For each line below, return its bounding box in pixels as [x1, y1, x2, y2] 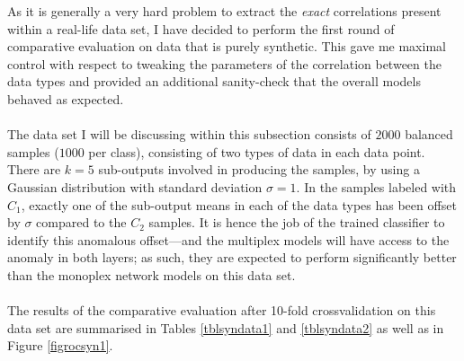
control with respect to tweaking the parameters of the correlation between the [7, 54, 442, 73]
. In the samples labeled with [296, 177, 457, 196]
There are [7, 160, 61, 179]
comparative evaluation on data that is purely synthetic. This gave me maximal [7, 37, 446, 56]
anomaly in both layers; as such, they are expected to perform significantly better [7, 248, 457, 267]
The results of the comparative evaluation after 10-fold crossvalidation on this [7, 301, 436, 320]
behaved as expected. [7, 89, 124, 108]
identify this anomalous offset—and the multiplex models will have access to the [7, 230, 450, 249]
